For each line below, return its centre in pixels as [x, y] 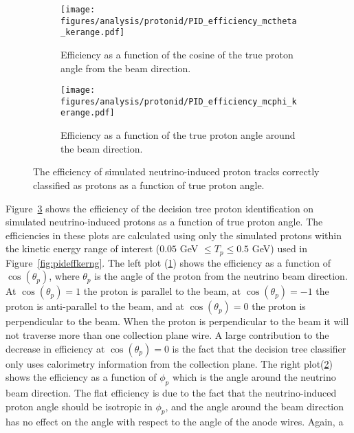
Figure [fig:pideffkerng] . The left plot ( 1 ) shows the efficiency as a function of [168, 262]
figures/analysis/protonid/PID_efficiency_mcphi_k [179, 101]
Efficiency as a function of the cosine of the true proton [177, 54]
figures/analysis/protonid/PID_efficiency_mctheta [179, 21]
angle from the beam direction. [126, 68]
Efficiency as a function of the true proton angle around [178, 135]
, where [64, 276]
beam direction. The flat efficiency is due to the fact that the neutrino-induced [171, 392]
